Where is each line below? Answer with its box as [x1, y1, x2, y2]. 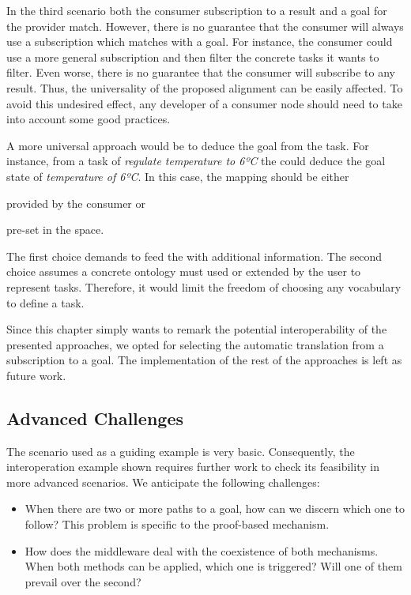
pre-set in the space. [6, 221, 104, 238]
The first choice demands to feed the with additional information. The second [6, 247, 383, 264]
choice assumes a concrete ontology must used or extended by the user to [6, 263, 361, 280]
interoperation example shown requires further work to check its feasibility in [6, 458, 379, 475]
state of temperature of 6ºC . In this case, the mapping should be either [6, 168, 349, 184]
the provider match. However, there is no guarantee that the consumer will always [6, 17, 404, 34]
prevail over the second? [25, 573, 141, 589]
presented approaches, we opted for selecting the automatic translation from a [6, 336, 384, 352]
